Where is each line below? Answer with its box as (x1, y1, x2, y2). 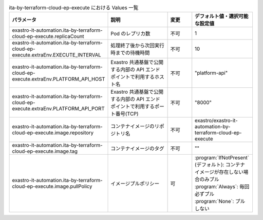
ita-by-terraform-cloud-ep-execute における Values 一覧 (9, 4, 139, 11)
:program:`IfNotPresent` (194, 154, 249, 161)
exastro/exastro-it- (194, 117, 238, 124)
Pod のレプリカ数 (110, 30, 150, 37)
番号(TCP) (115, 110, 139, 117)
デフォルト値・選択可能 (194, 13, 248, 20)
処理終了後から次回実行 (110, 42, 165, 49)
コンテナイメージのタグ (110, 145, 165, 152)
